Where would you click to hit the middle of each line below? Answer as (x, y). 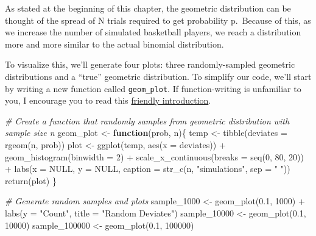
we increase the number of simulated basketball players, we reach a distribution (153, 32)
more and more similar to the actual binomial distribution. (114, 44)
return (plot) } (31, 180)
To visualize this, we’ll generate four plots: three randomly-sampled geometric (150, 64)
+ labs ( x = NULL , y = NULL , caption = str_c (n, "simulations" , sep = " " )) (148, 169)
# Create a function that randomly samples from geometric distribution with (147, 120)
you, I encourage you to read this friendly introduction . (108, 100)
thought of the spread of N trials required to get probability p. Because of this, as (158, 20)
